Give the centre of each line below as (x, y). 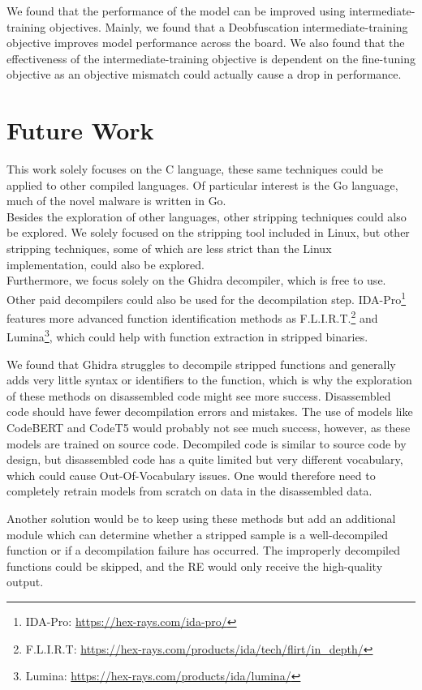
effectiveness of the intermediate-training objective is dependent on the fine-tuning (211, 58)
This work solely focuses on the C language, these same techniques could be (195, 169)
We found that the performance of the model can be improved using (176, 11)
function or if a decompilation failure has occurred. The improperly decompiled (203, 550)
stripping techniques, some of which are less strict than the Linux (169, 249)
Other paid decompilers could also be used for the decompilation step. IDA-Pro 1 (207, 298)
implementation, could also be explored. (105, 264)
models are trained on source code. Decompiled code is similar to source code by (207, 443)
